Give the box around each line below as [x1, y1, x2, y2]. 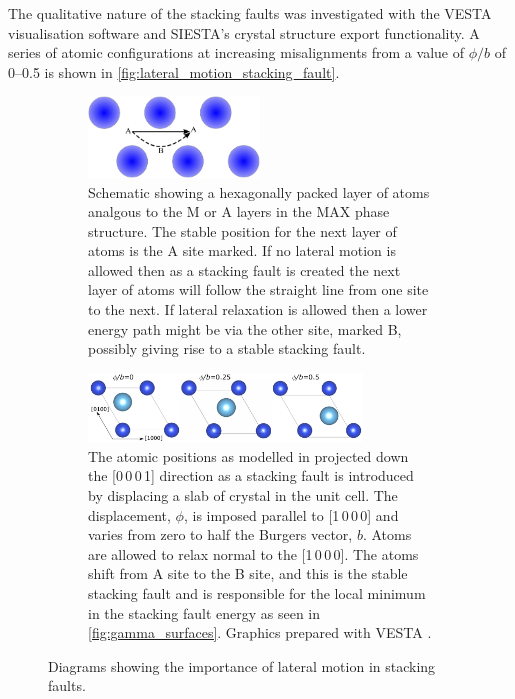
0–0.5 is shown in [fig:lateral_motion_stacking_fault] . [8, 61, 340, 82]
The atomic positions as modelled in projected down [88, 445, 409, 466]
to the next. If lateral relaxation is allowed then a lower [88, 299, 428, 320]
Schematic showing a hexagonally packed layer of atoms [88, 181, 430, 202]
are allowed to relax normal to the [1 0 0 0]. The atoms [88, 543, 419, 564]
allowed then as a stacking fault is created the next [88, 259, 401, 280]
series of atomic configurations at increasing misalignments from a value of [8, 42, 464, 63]
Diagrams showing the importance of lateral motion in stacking [48, 655, 436, 676]
